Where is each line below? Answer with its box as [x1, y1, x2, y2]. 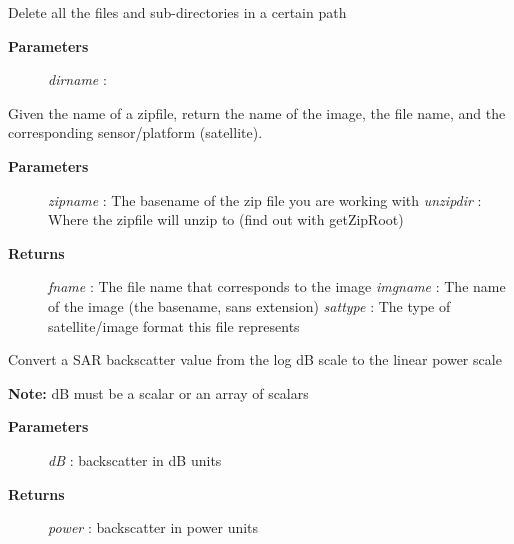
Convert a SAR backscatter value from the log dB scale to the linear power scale [8, 349, 502, 370]
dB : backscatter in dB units [48, 449, 222, 470]
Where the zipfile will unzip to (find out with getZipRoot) [48, 209, 404, 230]
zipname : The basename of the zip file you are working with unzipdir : [48, 189, 482, 210]
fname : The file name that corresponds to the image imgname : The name [48, 276, 506, 297]
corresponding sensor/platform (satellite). [8, 122, 263, 143]
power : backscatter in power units [48, 517, 259, 538]
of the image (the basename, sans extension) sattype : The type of [48, 295, 451, 316]
